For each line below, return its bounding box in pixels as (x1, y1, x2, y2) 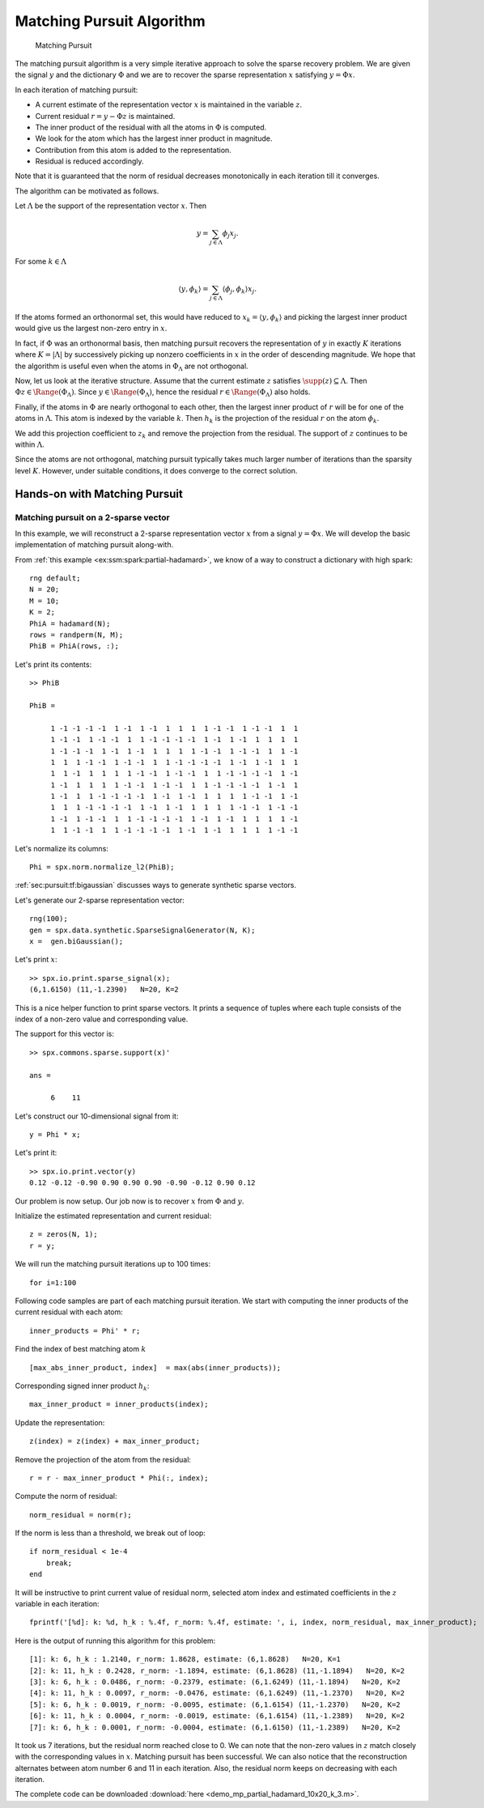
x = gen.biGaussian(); (29, 937, 124, 946)
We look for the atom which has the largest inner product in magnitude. (35, 134, 273, 143)
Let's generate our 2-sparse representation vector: (15, 895, 185, 905)
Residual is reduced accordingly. (35, 156, 145, 166)
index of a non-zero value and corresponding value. (15, 1014, 189, 1024)
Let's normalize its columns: (15, 843, 109, 853)
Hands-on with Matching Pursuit (15, 486, 184, 501)
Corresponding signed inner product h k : (15, 1381, 150, 1392)
